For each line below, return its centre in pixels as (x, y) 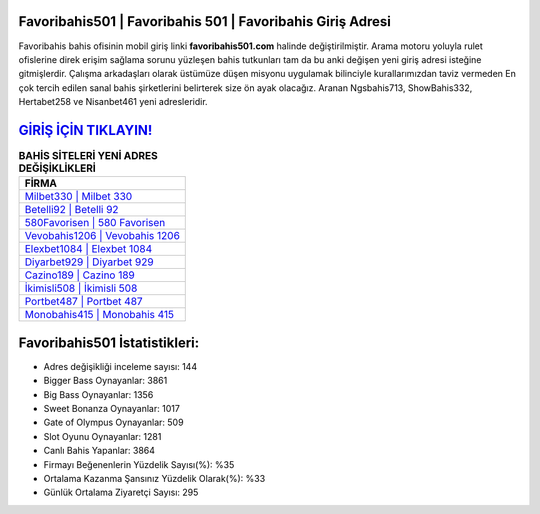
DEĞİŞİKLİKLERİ (57, 168)
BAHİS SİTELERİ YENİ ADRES (88, 156)
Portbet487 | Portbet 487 (84, 302)
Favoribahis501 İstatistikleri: (109, 342)
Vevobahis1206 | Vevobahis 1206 (102, 236)
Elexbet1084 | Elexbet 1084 (88, 249)
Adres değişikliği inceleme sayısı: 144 (120, 366)
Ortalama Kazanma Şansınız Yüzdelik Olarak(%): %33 (154, 478)
